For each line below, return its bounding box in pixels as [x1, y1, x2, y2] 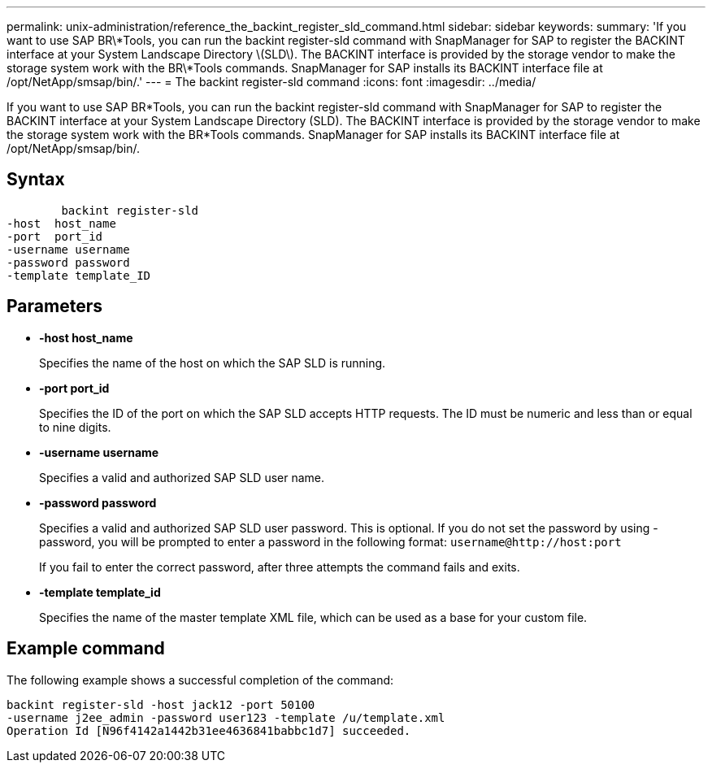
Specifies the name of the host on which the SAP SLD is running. [39, 355, 386, 370]
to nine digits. [39, 419, 111, 434]
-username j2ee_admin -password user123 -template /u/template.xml [7, 710, 445, 724]
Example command [7, 638, 165, 659]
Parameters [7, 296, 102, 317]
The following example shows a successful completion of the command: [7, 672, 394, 687]
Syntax [7, 169, 65, 190]
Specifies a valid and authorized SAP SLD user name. [39, 470, 325, 484]
